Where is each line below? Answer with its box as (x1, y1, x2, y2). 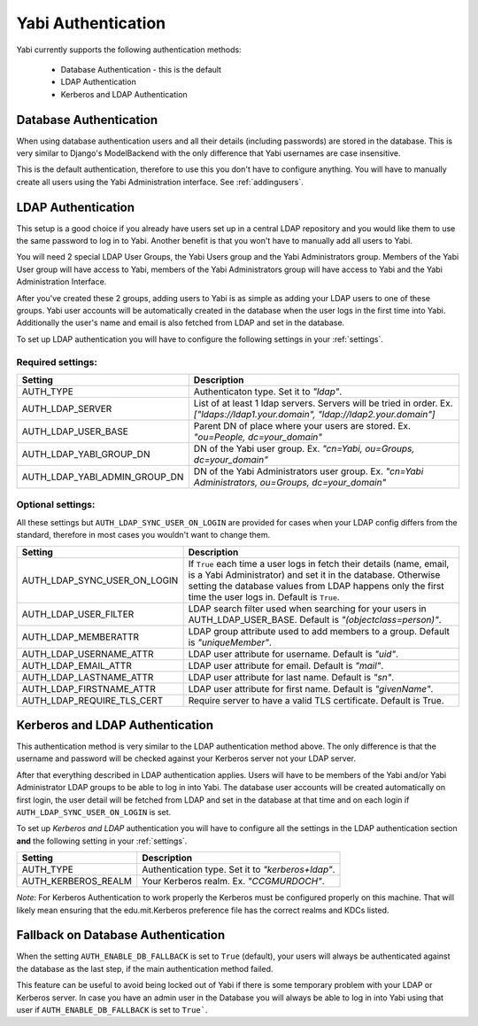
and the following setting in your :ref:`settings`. (16, 836, 188, 846)
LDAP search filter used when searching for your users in (188, 602, 427, 615)
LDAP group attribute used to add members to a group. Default (188, 625, 451, 637)
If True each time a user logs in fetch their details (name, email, (188, 557, 450, 570)
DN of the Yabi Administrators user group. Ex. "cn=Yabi (193, 465, 424, 478)
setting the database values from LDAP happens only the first (188, 579, 444, 592)
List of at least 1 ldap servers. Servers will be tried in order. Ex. (193, 397, 453, 409)
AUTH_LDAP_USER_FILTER (21, 608, 135, 620)
